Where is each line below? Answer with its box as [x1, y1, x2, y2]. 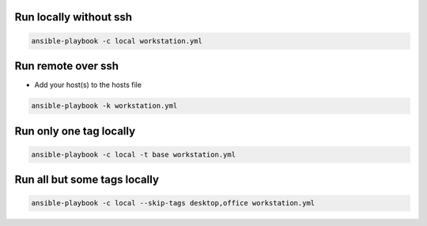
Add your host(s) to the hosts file [34, 80, 142, 90]
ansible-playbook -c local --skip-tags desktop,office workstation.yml [31, 198, 316, 208]
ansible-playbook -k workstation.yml [31, 101, 178, 111]
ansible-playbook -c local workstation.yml [31, 36, 203, 45]
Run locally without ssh [14, 10, 133, 24]
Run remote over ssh [14, 59, 119, 73]
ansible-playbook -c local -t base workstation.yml [31, 150, 236, 159]
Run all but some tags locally [14, 173, 160, 186]
